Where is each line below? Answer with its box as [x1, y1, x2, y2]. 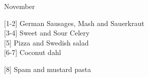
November [4, 1, 35, 11]
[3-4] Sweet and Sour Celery [4, 27, 90, 38]
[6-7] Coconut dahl [4, 47, 61, 57]
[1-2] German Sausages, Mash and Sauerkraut [4, 17, 144, 28]
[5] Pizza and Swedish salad [4, 37, 89, 47]
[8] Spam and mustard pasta [4, 63, 91, 74]
